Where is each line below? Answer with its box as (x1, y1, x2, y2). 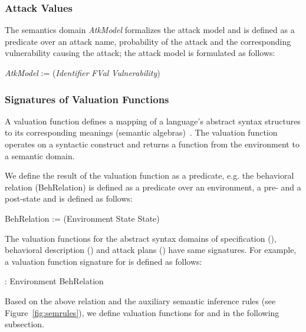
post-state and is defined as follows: (5, 192, 133, 205)
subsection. (5, 318, 45, 330)
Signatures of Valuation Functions (5, 91, 169, 106)
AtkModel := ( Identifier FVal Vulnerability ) (5, 67, 160, 78)
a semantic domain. (5, 149, 75, 162)
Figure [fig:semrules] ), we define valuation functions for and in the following (5, 306, 279, 318)
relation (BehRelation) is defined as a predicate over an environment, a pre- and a (5, 180, 301, 193)
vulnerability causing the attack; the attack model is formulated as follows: (5, 47, 275, 59)
